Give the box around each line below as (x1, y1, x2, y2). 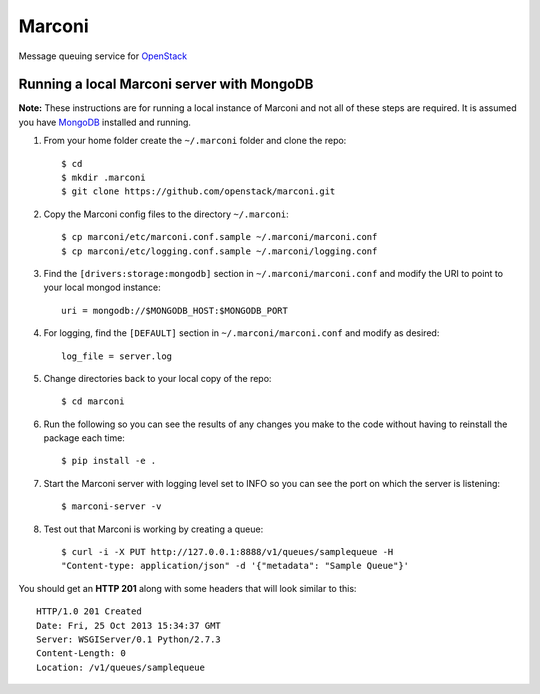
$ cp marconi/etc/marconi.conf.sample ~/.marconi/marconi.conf (61, 231, 378, 243)
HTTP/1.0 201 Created (36, 606, 142, 617)
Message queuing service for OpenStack (18, 50, 188, 62)
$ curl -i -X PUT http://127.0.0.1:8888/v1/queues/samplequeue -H (61, 546, 394, 558)
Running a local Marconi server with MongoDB (18, 76, 314, 93)
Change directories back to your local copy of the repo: (43, 372, 272, 384)
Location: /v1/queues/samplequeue (36, 661, 205, 673)
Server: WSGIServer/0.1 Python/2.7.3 (36, 634, 222, 645)
